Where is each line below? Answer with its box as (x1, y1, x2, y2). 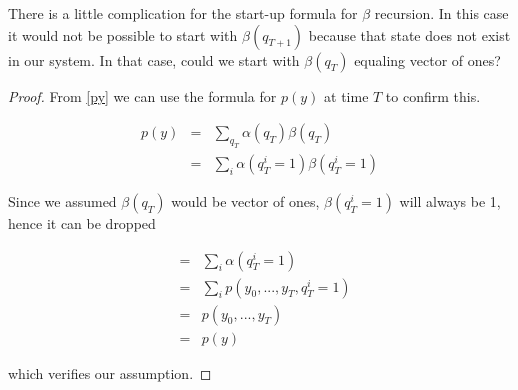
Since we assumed (8, 191, 117, 211)
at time (324, 85, 369, 106)
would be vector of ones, (171, 191, 320, 211)
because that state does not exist (308, 24, 511, 45)
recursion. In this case (374, 3, 509, 23)
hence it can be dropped (8, 213, 156, 233)
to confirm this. (385, 85, 481, 106)
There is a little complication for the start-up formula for (8, 3, 358, 23)
